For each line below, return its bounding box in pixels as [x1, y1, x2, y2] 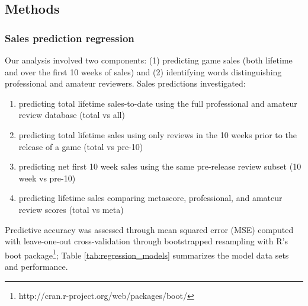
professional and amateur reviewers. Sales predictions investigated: [5, 77, 246, 90]
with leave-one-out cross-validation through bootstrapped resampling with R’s [5, 235, 288, 247]
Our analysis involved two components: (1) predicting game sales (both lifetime [5, 54, 293, 66]
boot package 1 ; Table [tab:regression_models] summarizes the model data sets [5, 247, 289, 261]
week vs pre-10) [18, 171, 76, 184]
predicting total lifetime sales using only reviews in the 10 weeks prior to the [18, 128, 297, 141]
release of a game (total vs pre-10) [18, 140, 143, 152]
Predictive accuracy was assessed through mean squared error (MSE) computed [5, 223, 294, 235]
